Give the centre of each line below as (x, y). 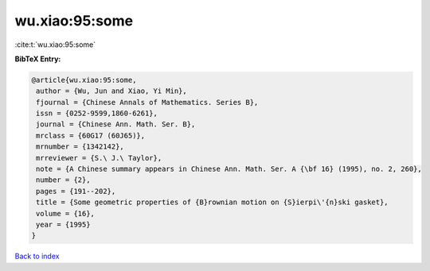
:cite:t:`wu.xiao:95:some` (55, 45)
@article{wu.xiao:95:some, (84, 80)
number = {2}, (63, 180)
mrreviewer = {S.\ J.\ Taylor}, (99, 158)
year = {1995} (63, 225)
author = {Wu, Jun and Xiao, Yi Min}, (111, 91)
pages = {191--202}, (76, 191)
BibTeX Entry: (38, 59)
